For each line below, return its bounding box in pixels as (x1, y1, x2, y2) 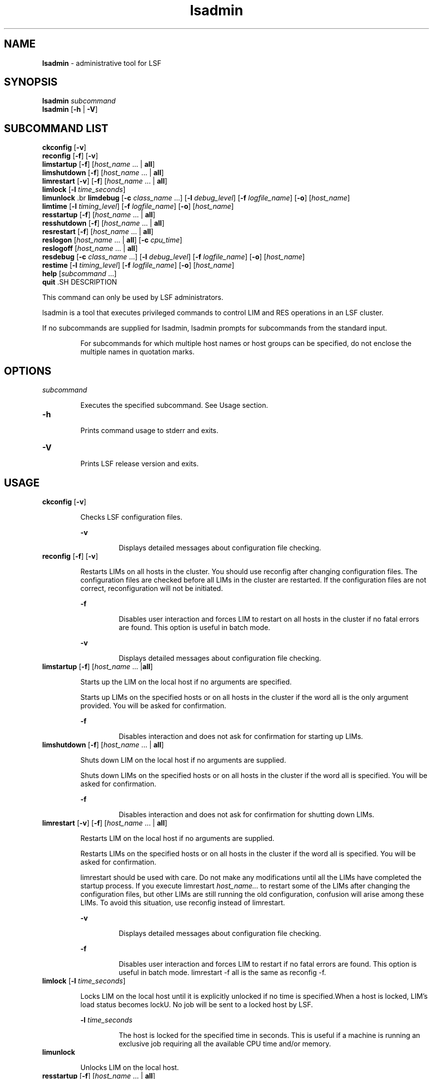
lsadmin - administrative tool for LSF (42, 58, 162, 67)
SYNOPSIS (4, 76, 58, 89)
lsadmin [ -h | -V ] (42, 105, 98, 114)
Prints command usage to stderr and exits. (80, 426, 218, 435)
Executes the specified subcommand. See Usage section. (80, 401, 268, 410)
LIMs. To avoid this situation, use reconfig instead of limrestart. (80, 898, 285, 907)
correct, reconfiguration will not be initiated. (80, 584, 223, 592)
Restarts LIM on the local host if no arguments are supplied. (80, 834, 275, 842)
